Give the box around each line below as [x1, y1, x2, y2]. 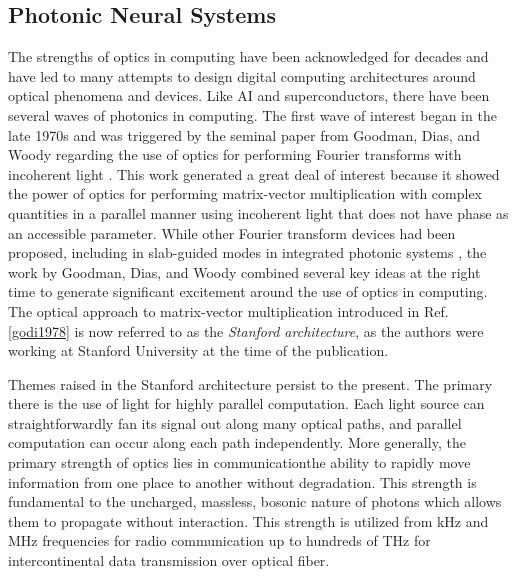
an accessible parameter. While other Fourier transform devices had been [8, 222, 456, 243]
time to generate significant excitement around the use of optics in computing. [8, 281, 488, 302]
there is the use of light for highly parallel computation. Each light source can [8, 393, 485, 414]
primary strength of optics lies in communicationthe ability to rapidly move [8, 452, 471, 473]
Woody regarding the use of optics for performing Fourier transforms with [8, 144, 462, 165]
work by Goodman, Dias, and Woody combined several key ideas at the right [8, 261, 481, 282]
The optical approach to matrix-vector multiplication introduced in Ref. [8, 300, 449, 321]
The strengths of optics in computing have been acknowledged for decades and [8, 46, 489, 67]
